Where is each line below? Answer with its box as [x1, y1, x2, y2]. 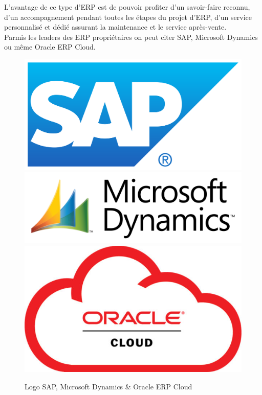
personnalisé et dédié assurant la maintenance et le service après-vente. [4, 21, 227, 32]
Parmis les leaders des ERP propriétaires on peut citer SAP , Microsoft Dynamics [4, 31, 258, 42]
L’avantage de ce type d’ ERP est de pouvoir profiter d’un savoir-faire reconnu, [4, 2, 250, 12]
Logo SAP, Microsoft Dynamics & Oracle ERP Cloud [25, 381, 192, 391]
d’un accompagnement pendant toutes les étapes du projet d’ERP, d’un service [4, 11, 252, 22]
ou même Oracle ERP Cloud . [4, 41, 96, 52]
